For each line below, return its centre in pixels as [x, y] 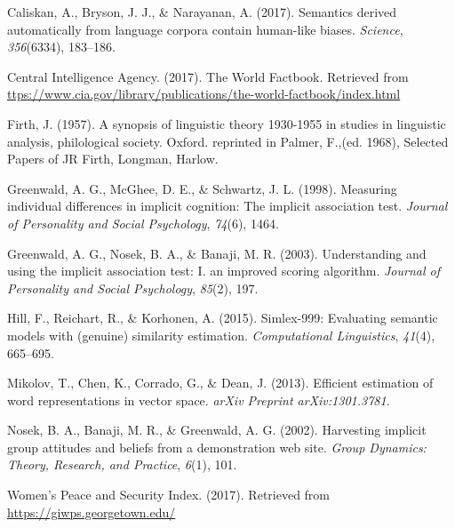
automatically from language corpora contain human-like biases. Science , [205, 29]
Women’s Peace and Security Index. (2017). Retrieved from [169, 495]
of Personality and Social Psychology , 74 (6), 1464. [143, 223]
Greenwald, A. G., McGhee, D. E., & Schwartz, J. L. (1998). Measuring [202, 188]
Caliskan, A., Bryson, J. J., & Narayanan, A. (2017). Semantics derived [202, 12]
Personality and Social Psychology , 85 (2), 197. [133, 288]
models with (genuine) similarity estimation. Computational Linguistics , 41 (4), [221, 335]
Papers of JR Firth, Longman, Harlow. [113, 159]
